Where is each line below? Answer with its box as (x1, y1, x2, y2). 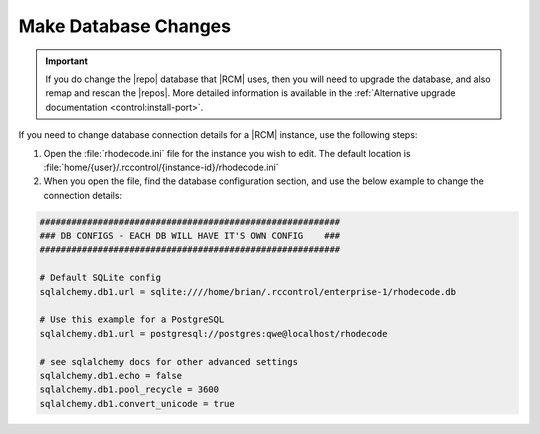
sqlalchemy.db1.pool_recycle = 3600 (39, 384, 220, 395)
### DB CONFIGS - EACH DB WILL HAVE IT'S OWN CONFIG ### (39, 230, 341, 242)
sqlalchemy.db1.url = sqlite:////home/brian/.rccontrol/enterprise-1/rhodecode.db (39, 286, 457, 297)
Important (45, 55, 89, 67)
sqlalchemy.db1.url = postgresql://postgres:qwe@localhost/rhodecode (39, 328, 388, 339)
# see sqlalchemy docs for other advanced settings (39, 356, 299, 367)
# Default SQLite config (39, 272, 162, 284)
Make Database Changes (18, 15, 232, 37)
